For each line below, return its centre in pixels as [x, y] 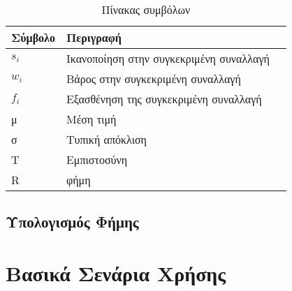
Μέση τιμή [91, 119]
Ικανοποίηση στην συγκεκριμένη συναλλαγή [168, 58]
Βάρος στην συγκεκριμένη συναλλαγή [153, 79]
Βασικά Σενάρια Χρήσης [116, 273]
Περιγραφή [94, 37]
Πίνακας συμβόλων [146, 9]
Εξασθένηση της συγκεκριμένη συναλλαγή [164, 99]
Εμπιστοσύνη [97, 159]
